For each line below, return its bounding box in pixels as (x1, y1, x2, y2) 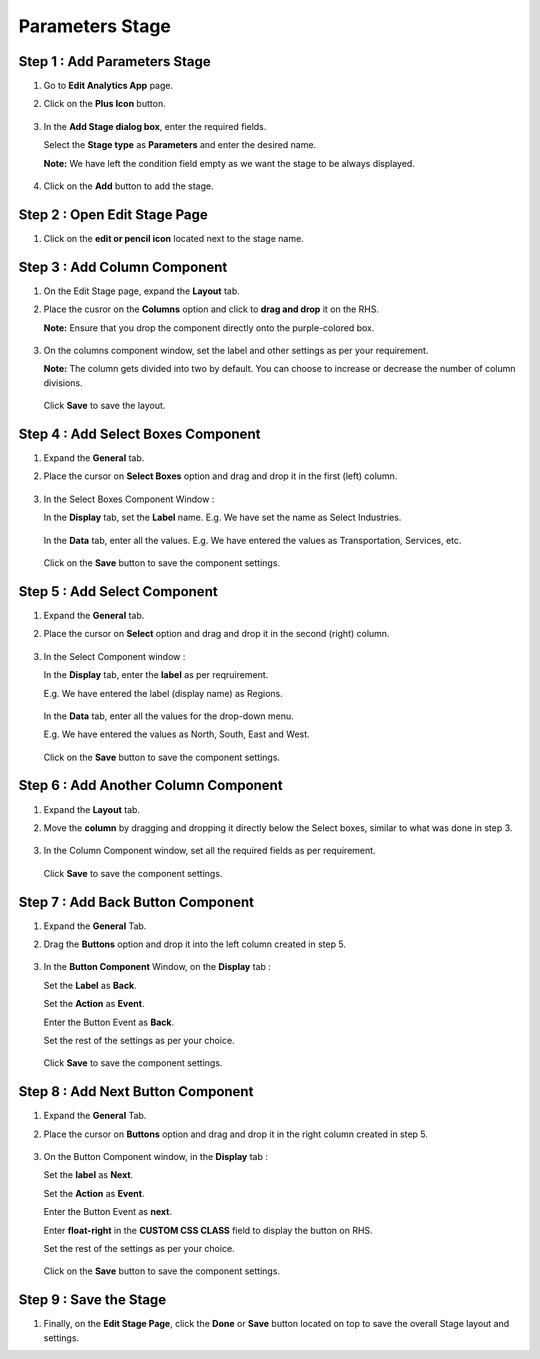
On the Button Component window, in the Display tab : (43, 1151, 269, 1163)
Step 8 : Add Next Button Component (18, 1083, 254, 1100)
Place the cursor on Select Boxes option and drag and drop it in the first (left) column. (43, 470, 398, 482)
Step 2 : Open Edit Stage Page (18, 206, 209, 223)
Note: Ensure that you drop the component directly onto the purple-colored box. (43, 321, 375, 334)
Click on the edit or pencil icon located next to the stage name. (43, 232, 304, 244)
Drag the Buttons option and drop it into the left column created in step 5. (43, 938, 347, 950)
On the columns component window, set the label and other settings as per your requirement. (43, 345, 429, 356)
